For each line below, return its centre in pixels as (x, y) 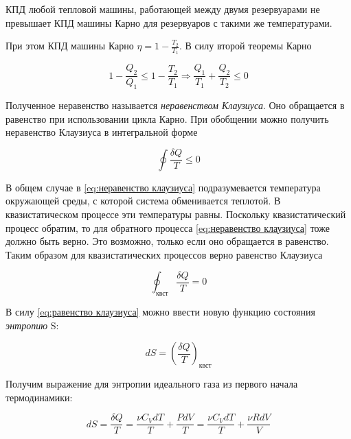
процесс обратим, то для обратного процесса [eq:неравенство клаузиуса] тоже (168, 227)
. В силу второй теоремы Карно (246, 46)
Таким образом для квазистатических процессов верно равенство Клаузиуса (164, 254)
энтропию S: (32, 325)
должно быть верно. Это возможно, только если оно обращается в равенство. (167, 241)
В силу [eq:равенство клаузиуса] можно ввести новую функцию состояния (160, 312)
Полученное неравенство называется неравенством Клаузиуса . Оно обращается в (175, 105)
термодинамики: (39, 397)
